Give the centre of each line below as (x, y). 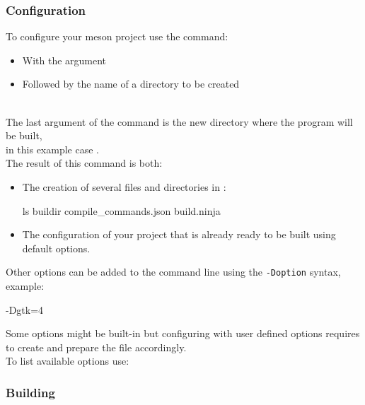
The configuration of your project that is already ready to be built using (179, 234)
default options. (56, 248)
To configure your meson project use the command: (117, 36)
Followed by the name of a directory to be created (131, 84)
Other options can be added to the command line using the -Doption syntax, (173, 272)
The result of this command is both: (84, 163)
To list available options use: (68, 361)
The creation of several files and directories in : (124, 186)
